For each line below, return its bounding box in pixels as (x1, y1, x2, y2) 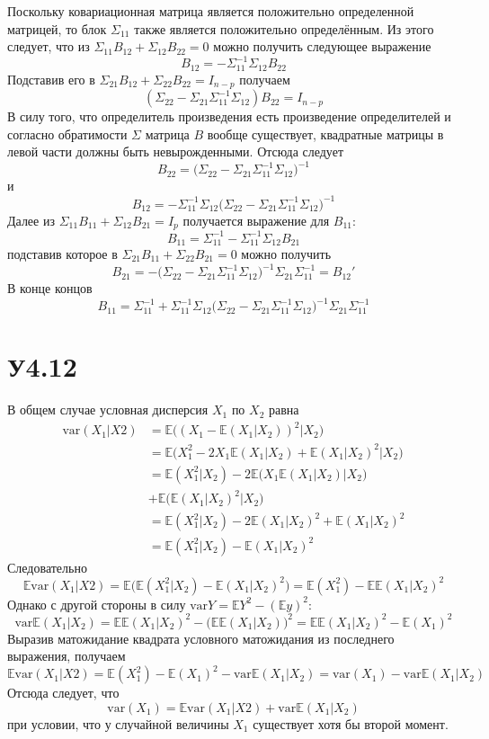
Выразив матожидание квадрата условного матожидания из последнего (7, 628, 395, 647)
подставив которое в (7, 244, 118, 263)
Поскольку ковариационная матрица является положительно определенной (7, 2, 414, 20)
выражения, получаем (7, 646, 126, 665)
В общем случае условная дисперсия (7, 400, 209, 419)
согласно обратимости (7, 124, 128, 143)
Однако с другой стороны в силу (7, 594, 186, 613)
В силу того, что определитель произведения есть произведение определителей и (7, 107, 451, 126)
